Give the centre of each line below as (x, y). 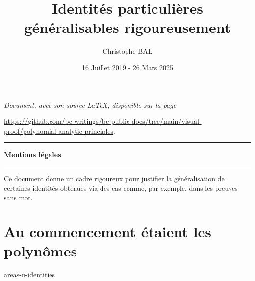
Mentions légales (33, 155)
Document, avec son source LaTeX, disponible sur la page (90, 104)
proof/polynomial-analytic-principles (59, 130)
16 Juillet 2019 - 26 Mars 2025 (127, 67)
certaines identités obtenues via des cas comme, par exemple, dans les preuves (121, 188)
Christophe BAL (127, 51)
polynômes (41, 251)
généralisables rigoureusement (127, 27)
